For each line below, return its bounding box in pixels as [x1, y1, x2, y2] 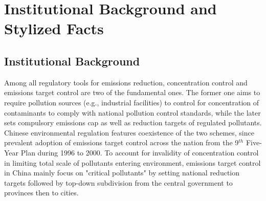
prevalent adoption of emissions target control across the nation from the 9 [4, 137, 239, 148]
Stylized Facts [4, 18, 104, 39]
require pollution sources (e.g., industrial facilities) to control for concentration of [4, 97, 259, 107]
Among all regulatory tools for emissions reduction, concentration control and [4, 77, 248, 87]
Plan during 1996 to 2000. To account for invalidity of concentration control [20, 147, 259, 158]
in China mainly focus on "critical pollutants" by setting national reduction [4, 167, 240, 178]
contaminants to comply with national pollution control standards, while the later [4, 107, 261, 118]
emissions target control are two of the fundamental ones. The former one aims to [4, 87, 260, 98]
